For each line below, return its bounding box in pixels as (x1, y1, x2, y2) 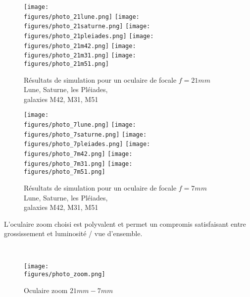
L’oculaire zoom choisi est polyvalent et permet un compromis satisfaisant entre (4, 218, 246, 229)
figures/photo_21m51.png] (24, 60, 109, 67)
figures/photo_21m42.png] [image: (24, 42, 136, 49)
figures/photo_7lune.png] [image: (24, 121, 136, 129)
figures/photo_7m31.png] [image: (24, 160, 133, 167)
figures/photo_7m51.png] (24, 168, 105, 176)
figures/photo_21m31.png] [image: (24, 52, 136, 59)
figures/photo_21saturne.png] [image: (24, 23, 150, 30)
